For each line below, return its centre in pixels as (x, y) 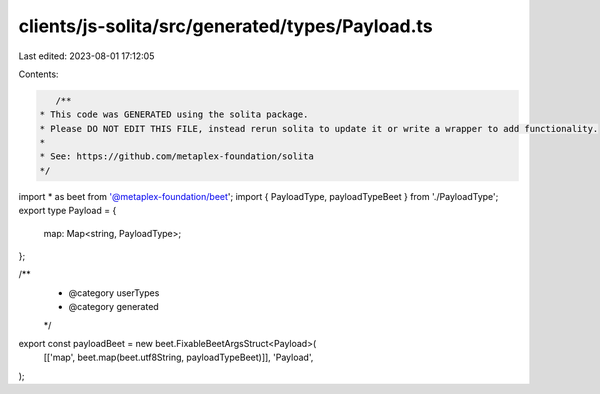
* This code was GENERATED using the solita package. (174, 114)
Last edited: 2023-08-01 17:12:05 (86, 56)
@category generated (113, 307)
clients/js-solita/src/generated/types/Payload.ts (226, 26)
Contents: (38, 74)
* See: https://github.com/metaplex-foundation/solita (176, 156)
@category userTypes (114, 292)
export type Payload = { (67, 211)
